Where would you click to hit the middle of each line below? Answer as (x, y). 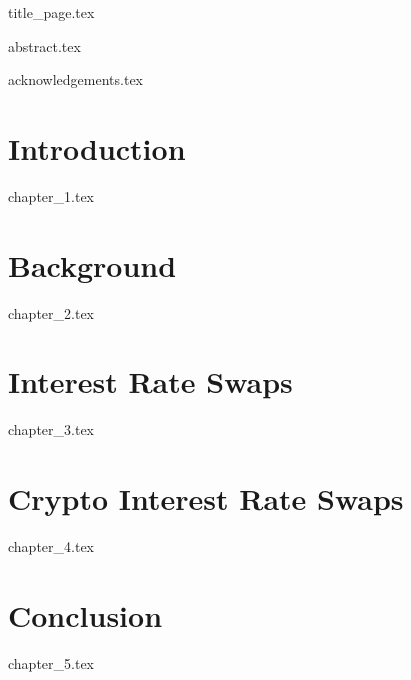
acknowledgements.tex (76, 79)
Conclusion (85, 614)
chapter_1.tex (51, 195)
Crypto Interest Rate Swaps (206, 498)
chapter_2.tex (51, 312)
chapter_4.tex (51, 546)
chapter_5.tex (51, 662)
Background (92, 264)
